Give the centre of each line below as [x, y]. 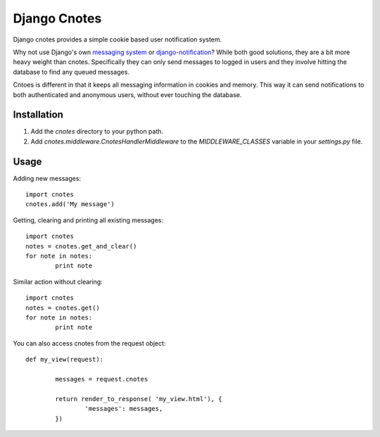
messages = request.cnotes [102, 379]
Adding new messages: [47, 178]
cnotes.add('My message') [70, 204]
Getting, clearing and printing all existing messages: [88, 220]
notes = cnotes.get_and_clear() [81, 246]
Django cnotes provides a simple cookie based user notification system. [118, 39]
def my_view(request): [65, 360]
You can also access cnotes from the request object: [89, 343]
